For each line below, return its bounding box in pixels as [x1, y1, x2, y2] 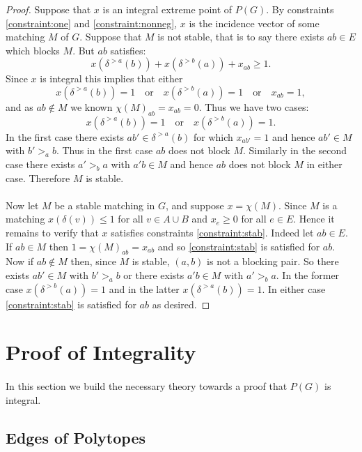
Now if [6, 254, 34, 269]
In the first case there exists [6, 129, 124, 144]
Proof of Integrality [6, 338, 196, 366]
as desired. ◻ [152, 296, 210, 311]
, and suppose [166, 197, 224, 212]
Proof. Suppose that [6, 2, 91, 16]
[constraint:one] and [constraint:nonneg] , [6, 15, 178, 30]
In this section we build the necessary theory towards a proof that [6, 379, 288, 393]
